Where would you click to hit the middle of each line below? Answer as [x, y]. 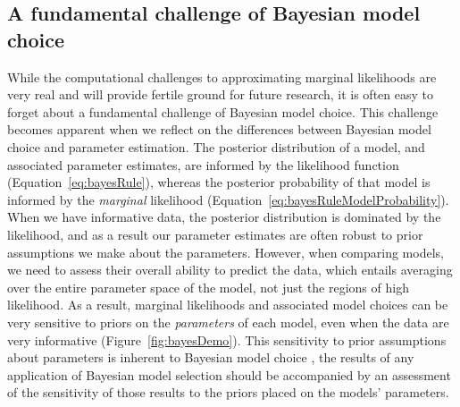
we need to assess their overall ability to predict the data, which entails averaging [230, 270]
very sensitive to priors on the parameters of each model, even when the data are [228, 322]
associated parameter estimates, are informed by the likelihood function [203, 164]
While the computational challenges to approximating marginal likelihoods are [222, 76]
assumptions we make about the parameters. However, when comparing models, [226, 252]
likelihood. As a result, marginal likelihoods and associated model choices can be [228, 305]
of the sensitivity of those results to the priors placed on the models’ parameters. [228, 392]
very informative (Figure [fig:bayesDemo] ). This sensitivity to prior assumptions [227, 339]
